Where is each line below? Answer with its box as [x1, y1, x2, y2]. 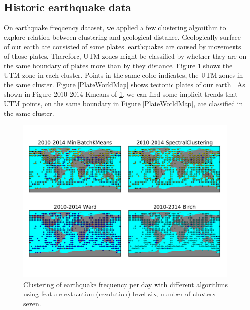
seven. [23, 298, 41, 308]
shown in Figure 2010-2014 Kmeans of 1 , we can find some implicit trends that [4, 89, 238, 99]
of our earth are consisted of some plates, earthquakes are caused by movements [4, 41, 241, 51]
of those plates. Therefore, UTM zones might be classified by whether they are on [4, 50, 247, 61]
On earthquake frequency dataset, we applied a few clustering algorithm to [4, 22, 226, 33]
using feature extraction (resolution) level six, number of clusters [23, 289, 216, 299]
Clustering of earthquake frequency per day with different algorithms [23, 279, 228, 289]
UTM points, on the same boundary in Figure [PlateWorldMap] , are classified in [4, 98, 243, 108]
